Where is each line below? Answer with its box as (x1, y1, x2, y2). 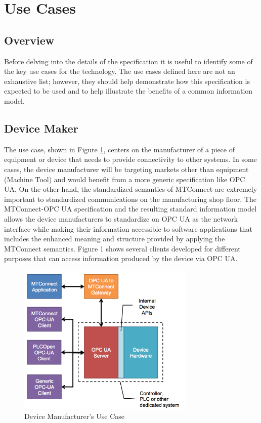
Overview (4, 32, 55, 48)
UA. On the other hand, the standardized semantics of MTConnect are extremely (4, 184, 257, 194)
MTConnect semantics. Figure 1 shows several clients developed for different (4, 243, 241, 253)
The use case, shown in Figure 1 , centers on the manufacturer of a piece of (4, 144, 235, 154)
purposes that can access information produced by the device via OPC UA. (4, 253, 238, 264)
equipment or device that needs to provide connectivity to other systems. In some (4, 154, 257, 164)
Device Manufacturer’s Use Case (24, 411, 125, 421)
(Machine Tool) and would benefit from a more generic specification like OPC (4, 174, 245, 184)
